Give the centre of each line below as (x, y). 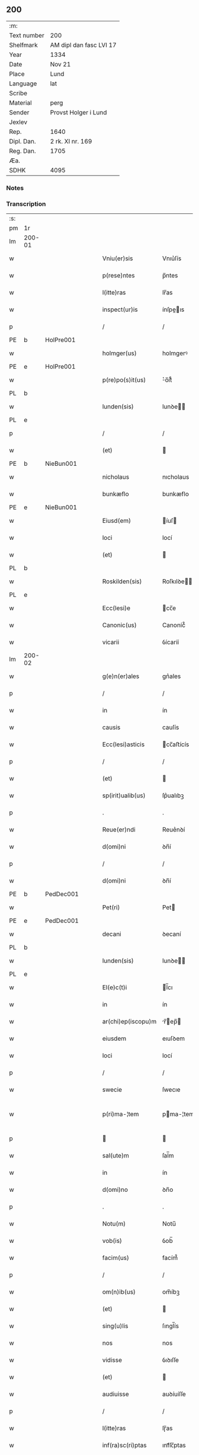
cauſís (171, 727)
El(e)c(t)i (115, 987)
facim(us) (115, 1258)
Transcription (26, 204)
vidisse (112, 1360)
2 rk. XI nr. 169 (71, 141)
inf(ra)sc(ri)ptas (124, 1446)
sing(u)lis (115, 1326)
